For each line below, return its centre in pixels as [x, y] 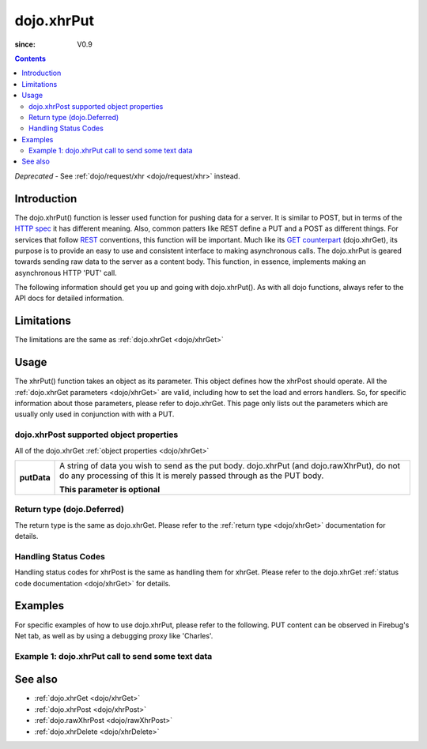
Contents [30, 58]
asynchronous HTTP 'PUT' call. [66, 273]
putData [35, 478]
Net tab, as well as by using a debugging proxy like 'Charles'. [114, 635]
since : [25, 44]
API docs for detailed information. [69, 298]
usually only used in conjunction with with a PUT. [94, 414]
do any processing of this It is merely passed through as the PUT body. [192, 476]
